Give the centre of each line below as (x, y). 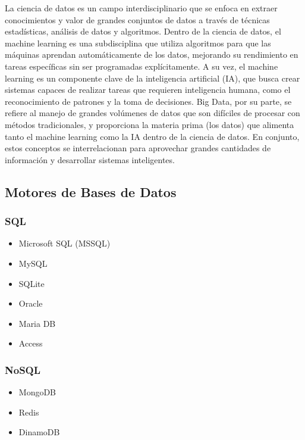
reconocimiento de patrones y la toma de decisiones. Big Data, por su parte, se (148, 101)
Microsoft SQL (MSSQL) (65, 243)
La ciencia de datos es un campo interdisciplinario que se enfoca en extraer (141, 8)
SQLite (32, 283)
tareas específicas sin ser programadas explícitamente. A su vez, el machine (142, 66)
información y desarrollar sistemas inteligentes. (90, 159)
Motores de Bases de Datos (91, 191)
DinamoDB (39, 432)
